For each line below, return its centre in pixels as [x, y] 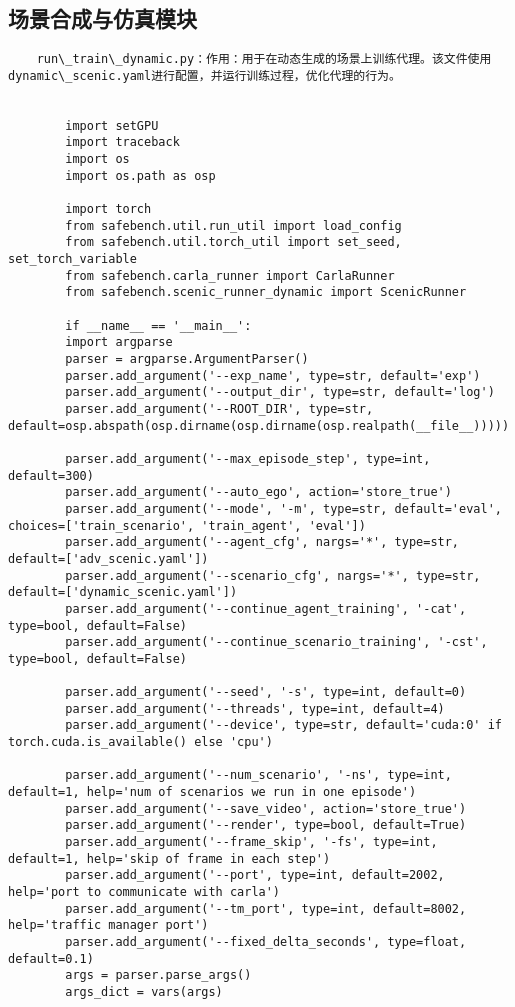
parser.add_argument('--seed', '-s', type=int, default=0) [266, 692]
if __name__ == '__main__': [158, 325]
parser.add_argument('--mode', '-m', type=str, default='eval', [283, 508]
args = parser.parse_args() [158, 975]
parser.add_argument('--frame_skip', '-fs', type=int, [251, 842]
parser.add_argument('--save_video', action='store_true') [266, 808]
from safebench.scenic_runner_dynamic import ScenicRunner [266, 292]
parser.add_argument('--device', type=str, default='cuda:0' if [283, 725]
